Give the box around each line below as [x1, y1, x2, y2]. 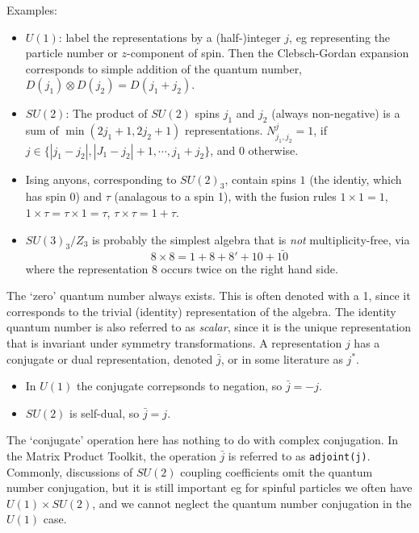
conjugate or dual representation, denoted [6, 350, 213, 367]
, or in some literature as [220, 350, 343, 367]
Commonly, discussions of [6, 463, 133, 480]
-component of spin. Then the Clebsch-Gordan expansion [127, 44, 409, 61]
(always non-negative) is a [271, 105, 400, 122]
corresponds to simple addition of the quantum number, [25, 60, 303, 77]
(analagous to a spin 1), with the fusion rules [114, 188, 337, 205]
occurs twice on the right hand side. [161, 260, 338, 277]
